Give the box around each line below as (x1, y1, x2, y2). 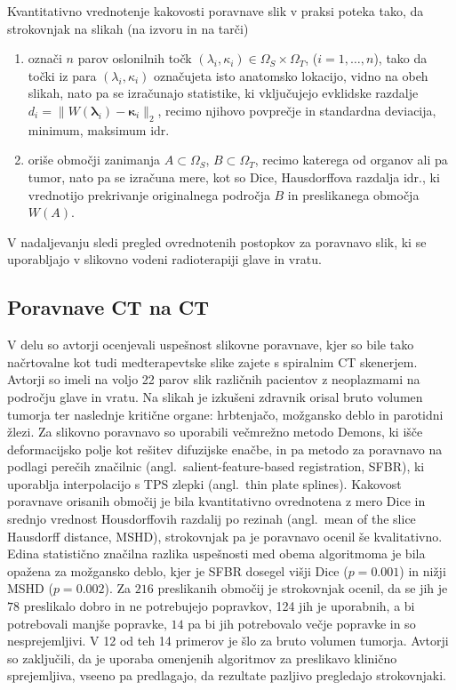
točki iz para (28, 66, 97, 84)
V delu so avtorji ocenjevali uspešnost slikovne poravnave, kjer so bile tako (7, 335, 414, 354)
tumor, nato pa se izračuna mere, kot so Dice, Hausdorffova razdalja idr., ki (28, 167, 440, 186)
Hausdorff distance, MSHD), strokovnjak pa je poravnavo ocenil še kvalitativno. (7, 526, 443, 545)
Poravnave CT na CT (7, 293, 210, 321)
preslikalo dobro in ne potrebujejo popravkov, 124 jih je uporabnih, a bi (23, 597, 415, 615)
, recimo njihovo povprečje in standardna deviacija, (157, 100, 436, 119)
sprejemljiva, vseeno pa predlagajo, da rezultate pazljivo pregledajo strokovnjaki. (7, 666, 446, 685)
